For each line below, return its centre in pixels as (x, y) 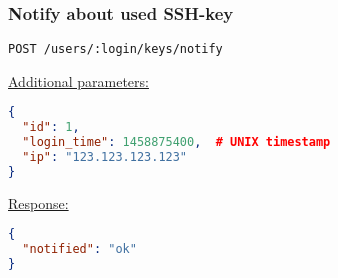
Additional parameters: (78, 80)
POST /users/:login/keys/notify (115, 49)
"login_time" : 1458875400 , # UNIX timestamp (176, 142)
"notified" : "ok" (79, 249)
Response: (38, 202)
